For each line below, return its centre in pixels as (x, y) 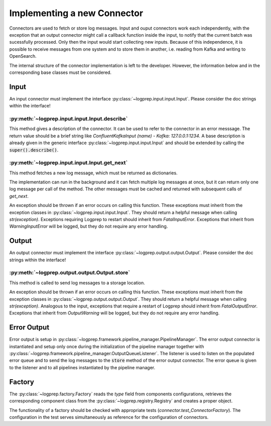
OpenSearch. (23, 56)
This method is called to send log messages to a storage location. (77, 283)
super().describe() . (34, 150)
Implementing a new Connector (76, 13)
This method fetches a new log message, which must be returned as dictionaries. (93, 173)
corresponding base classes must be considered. (60, 72)
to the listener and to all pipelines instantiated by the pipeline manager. (82, 367)
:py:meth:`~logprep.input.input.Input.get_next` (69, 163)
